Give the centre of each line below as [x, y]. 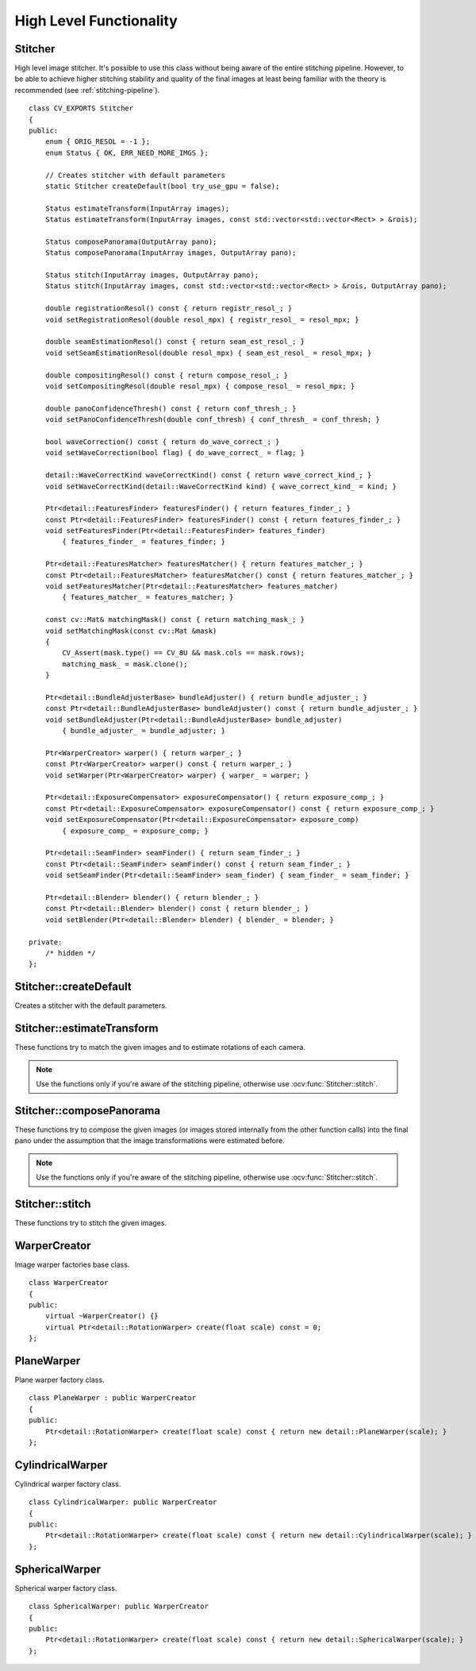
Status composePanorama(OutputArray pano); [131, 241]
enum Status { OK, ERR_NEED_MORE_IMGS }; [127, 152]
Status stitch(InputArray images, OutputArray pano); [152, 275]
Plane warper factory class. [59, 1380]
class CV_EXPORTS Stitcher [81, 108]
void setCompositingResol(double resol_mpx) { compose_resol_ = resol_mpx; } [200, 386]
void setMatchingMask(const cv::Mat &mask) [131, 631]
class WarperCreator [69, 1283]
